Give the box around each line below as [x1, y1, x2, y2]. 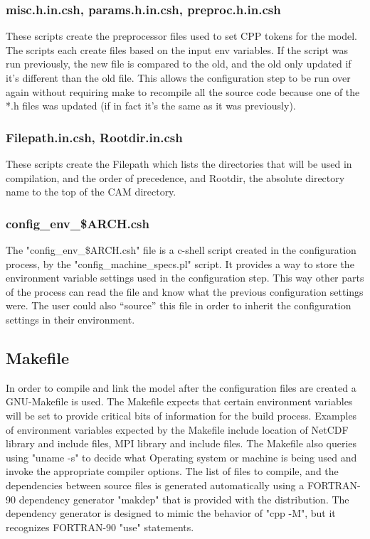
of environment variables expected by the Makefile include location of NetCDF [6, 422, 349, 437]
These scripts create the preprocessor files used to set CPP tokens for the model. [6, 28, 357, 43]
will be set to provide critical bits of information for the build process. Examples [6, 407, 357, 422]
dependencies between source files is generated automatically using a [6, 477, 305, 492]
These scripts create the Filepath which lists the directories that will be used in [6, 156, 352, 171]
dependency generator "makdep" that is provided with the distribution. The [18, 491, 349, 506]
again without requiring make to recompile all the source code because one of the [6, 84, 360, 99]
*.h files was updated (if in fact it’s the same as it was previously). [6, 98, 296, 113]
